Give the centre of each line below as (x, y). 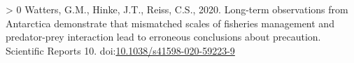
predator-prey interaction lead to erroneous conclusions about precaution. (163, 37)
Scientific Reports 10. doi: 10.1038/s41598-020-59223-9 (120, 50)
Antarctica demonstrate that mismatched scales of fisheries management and (170, 23)
